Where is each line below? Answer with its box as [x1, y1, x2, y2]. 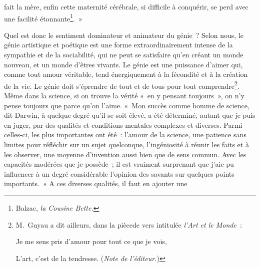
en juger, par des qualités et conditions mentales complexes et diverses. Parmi [4, 119, 242, 130]
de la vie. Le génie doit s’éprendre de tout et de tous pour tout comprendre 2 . [4, 79, 239, 91]
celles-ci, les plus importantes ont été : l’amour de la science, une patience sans [4, 129, 246, 140]
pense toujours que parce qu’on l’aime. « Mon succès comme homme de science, [4, 100, 249, 110]
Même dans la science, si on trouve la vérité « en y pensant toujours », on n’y [4, 90, 244, 101]
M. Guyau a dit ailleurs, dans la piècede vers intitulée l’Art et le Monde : [15, 219, 242, 230]
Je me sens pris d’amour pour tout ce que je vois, [15, 236, 167, 247]
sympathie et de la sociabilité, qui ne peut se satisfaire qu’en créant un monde [4, 49, 243, 60]
